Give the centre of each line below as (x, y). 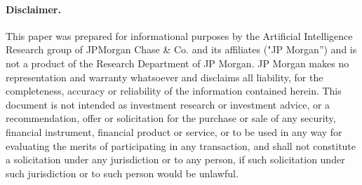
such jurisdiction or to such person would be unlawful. (122, 173)
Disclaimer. (33, 9)
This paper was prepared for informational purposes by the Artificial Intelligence (179, 35)
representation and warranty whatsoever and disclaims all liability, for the (165, 77)
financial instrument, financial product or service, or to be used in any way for (174, 131)
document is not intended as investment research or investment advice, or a (168, 104)
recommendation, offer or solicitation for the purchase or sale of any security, (171, 118)
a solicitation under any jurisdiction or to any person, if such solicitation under (175, 159)
